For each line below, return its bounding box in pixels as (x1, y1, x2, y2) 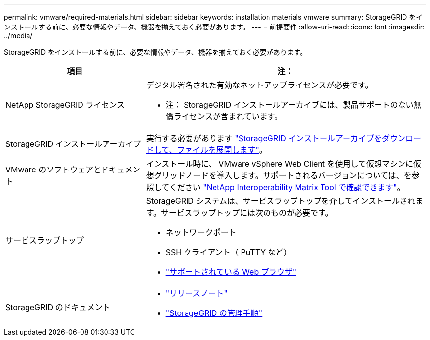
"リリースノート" (165, 288, 228, 298)
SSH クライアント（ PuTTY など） (165, 247, 292, 257)
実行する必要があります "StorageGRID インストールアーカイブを (146, 133, 382, 143)
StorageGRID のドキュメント (5, 302, 110, 312)
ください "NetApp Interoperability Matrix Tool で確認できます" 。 (169, 182, 405, 192)
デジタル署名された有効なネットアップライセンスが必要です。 (146, 80, 373, 90)
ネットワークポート (165, 227, 237, 237)
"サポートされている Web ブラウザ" (165, 267, 296, 277)
